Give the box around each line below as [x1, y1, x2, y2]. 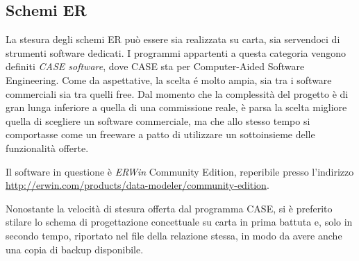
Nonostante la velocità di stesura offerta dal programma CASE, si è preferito [6, 201, 333, 215]
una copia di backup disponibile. [6, 242, 144, 256]
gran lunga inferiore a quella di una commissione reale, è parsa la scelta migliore [6, 100, 347, 115]
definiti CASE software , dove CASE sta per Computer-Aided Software [6, 59, 305, 74]
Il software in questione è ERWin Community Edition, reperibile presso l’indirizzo [6, 164, 354, 178]
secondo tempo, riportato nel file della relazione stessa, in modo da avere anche [6, 228, 342, 242]
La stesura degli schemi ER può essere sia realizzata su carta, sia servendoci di [6, 32, 340, 47]
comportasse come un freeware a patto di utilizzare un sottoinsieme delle [6, 127, 315, 142]
